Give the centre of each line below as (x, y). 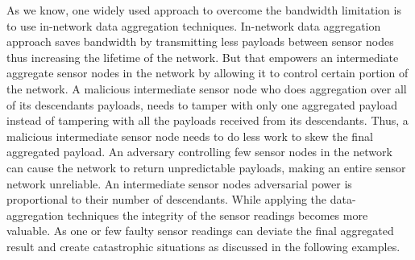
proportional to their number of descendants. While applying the (167, 199)
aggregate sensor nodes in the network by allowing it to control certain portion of (207, 73)
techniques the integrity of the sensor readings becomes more (218, 215)
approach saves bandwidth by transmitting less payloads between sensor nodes (200, 41)
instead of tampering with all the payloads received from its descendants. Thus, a (207, 120)
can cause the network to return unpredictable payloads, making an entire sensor (206, 167)
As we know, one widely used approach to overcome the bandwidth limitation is (204, 10)
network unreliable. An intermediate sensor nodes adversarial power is (179, 183)
